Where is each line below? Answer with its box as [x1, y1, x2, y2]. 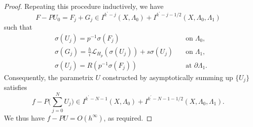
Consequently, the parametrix [4, 72, 94, 82]
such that [4, 22, 33, 32]
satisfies [4, 82, 27, 92]
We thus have [4, 112, 45, 123]
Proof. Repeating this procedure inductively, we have [4, 1, 164, 11]
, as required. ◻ [104, 112, 152, 123]
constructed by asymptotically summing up [102, 72, 233, 82]
